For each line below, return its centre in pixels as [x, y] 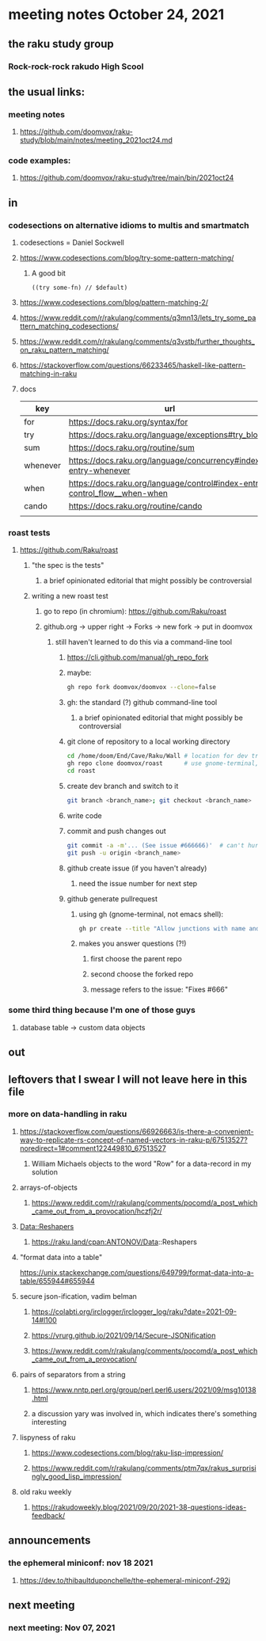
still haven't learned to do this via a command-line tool [143, 642]
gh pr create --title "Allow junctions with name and [169, 928]
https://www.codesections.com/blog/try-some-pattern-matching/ [127, 258]
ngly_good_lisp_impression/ [76, 1476]
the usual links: [47, 91]
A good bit [48, 273]
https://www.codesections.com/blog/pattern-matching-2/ [114, 303]
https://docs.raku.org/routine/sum [132, 447]
